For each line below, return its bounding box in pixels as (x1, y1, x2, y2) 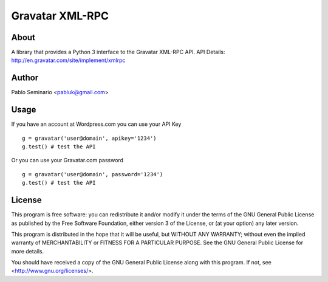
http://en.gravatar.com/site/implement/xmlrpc (11, 57, 126, 64)
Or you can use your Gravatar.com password (11, 157, 124, 164)
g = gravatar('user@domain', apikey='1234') (22, 134, 157, 142)
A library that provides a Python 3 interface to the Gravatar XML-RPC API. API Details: (11, 49, 225, 56)
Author (11, 73, 39, 83)
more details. (11, 247, 44, 255)
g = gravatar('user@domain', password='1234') (22, 171, 163, 177)
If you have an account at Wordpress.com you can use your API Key (11, 120, 182, 128)
